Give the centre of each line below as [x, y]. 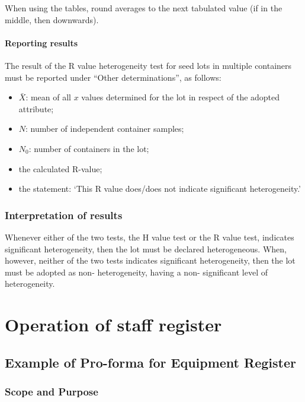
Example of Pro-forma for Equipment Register [150, 362]
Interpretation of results [64, 215]
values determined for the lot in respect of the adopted [181, 97]
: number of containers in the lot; [89, 148]
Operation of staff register [113, 325]
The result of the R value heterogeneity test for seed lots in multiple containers [148, 65]
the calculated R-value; [60, 168]
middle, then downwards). [52, 19]
